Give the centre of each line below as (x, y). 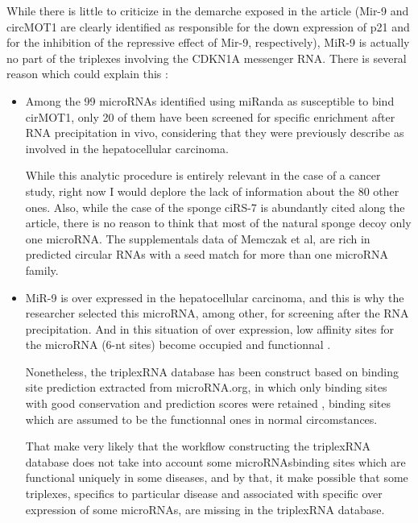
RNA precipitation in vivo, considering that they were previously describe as (215, 133)
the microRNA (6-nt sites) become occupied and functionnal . (178, 345)
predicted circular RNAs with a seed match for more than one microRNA (207, 254)
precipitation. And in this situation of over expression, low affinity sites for (209, 328)
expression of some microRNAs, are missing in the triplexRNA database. (205, 509)
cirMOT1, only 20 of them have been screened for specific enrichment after (210, 116)
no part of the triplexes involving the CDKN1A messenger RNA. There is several (207, 58)
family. (42, 270)
